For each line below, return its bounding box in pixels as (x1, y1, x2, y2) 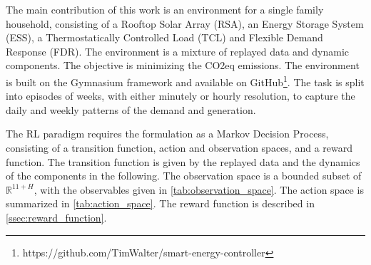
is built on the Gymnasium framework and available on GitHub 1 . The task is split (6, 72, 365, 89)
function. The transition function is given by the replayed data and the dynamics (6, 154, 360, 169)
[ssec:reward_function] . (6, 209, 107, 224)
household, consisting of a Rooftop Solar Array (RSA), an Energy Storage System (6, 16, 364, 31)
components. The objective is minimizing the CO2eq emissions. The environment (6, 58, 360, 73)
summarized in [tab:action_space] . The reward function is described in (6, 196, 315, 211)
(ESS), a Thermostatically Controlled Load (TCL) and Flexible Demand (6, 30, 323, 45)
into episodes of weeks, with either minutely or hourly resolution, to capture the (6, 88, 355, 103)
